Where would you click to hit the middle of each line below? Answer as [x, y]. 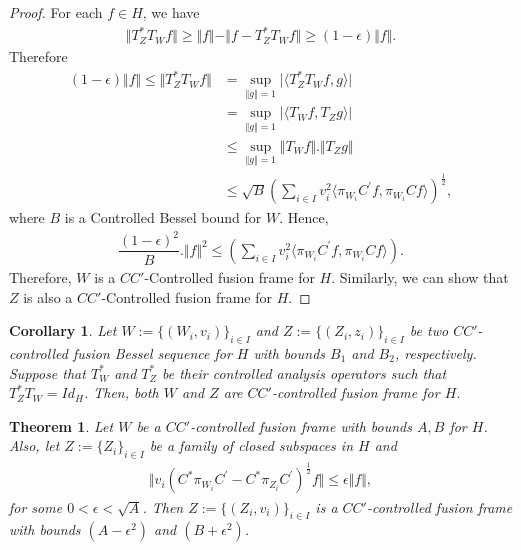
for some [36, 506]
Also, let [34, 445]
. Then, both [121, 392]
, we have [171, 12]
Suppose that [47, 372]
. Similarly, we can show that [420, 276]
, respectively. [435, 352]
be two [429, 330]
